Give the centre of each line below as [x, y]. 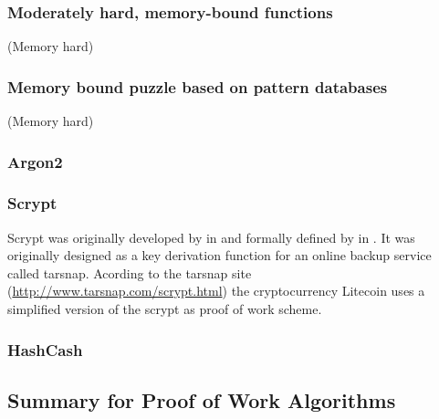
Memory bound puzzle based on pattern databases [198, 86]
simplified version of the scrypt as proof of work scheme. [165, 309]
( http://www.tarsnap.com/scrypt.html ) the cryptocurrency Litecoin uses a [216, 291]
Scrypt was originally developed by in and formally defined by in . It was [211, 237]
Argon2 [35, 161]
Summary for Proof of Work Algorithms [202, 399]
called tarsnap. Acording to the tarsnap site [130, 272]
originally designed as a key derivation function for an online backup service [219, 255]
